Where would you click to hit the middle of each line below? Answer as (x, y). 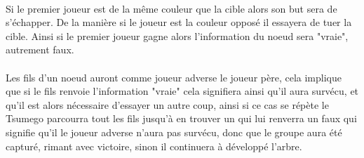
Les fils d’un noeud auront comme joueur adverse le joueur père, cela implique (174, 77)
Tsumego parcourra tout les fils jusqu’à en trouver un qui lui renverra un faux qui (181, 118)
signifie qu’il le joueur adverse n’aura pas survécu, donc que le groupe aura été (174, 132)
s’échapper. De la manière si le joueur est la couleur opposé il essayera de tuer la (179, 22)
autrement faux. (40, 50)
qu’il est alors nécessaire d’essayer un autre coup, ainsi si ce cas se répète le (167, 104)
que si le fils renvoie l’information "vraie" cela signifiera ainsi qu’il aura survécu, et (182, 91)
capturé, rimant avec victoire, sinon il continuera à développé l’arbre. (154, 146)
